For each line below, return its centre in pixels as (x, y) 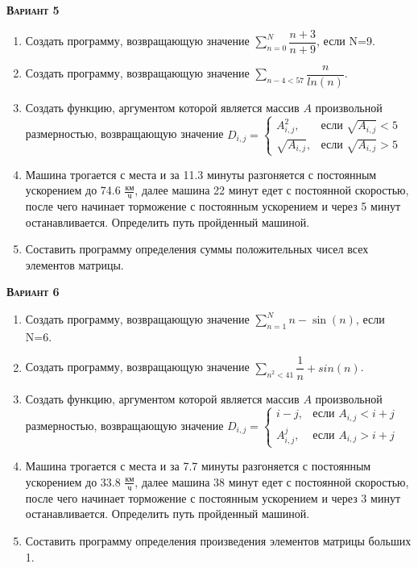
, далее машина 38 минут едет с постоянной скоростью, (272, 481)
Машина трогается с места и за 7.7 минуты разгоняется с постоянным (198, 466)
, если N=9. (346, 41)
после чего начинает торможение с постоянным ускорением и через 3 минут (213, 497)
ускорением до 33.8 (73, 481)
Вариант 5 (33, 10)
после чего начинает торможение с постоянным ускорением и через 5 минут (213, 206)
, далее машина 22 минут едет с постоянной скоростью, (272, 190)
